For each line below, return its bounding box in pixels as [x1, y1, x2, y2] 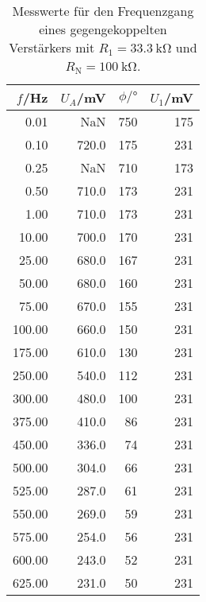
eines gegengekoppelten [39, 20, 167, 38]
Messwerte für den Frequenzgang [12, 2, 194, 20]
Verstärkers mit [9, 38, 95, 56]
